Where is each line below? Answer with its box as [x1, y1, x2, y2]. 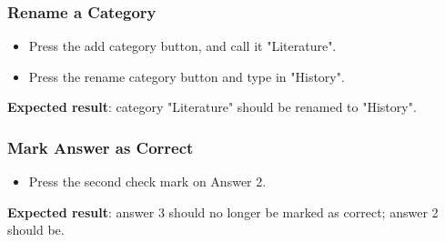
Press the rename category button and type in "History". [28, 66, 345, 86]
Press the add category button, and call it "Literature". [28, 36, 337, 55]
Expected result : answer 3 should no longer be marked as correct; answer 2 [7, 202, 439, 221]
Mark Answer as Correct [7, 136, 194, 158]
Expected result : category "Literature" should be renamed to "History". [7, 97, 417, 116]
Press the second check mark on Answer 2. [28, 172, 267, 191]
